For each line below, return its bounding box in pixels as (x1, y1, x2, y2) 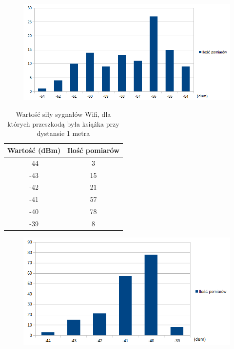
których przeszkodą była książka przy (7, 118, 119, 129)
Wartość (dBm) (7, 145, 61, 155)
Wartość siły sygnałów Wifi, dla (16, 109, 111, 119)
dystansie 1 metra (37, 128, 90, 138)
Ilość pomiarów (67, 145, 119, 155)
